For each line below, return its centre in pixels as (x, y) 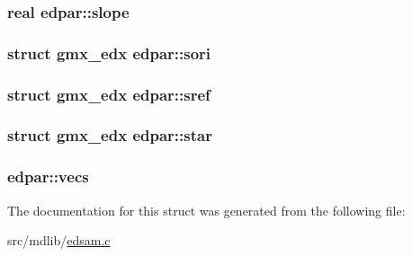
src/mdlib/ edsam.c (59, 240)
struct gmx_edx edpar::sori (109, 53)
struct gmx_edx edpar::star (110, 135)
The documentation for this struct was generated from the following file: (206, 210)
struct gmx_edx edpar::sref (109, 94)
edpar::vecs (48, 177)
